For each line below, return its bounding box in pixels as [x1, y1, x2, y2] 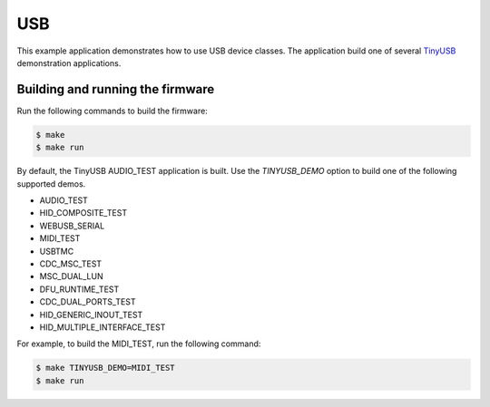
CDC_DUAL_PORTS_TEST [39, 296, 136, 307]
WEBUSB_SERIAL [39, 220, 105, 231]
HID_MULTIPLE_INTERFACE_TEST [39, 322, 166, 333]
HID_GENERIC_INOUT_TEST [39, 309, 143, 320]
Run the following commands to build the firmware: [16, 105, 208, 116]
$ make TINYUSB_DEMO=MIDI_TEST [35, 363, 176, 373]
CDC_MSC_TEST [39, 258, 103, 269]
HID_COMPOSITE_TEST [39, 208, 127, 218]
